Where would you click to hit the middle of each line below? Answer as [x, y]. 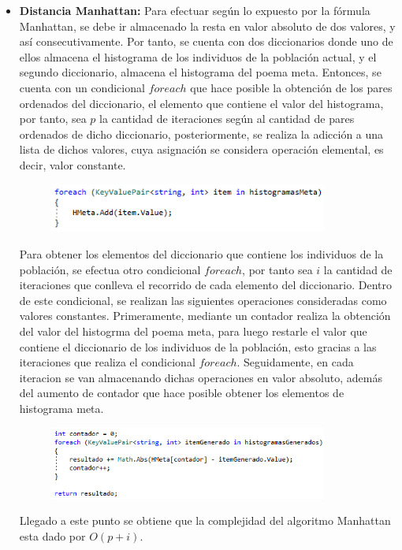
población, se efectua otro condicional [110, 269]
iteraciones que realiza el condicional [107, 362]
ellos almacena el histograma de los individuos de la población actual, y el [198, 56]
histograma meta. [61, 408]
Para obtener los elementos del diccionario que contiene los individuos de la [201, 254]
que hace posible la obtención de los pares [291, 87]
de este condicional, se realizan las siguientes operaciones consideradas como [203, 300]
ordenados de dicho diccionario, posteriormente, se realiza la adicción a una [201, 134]
